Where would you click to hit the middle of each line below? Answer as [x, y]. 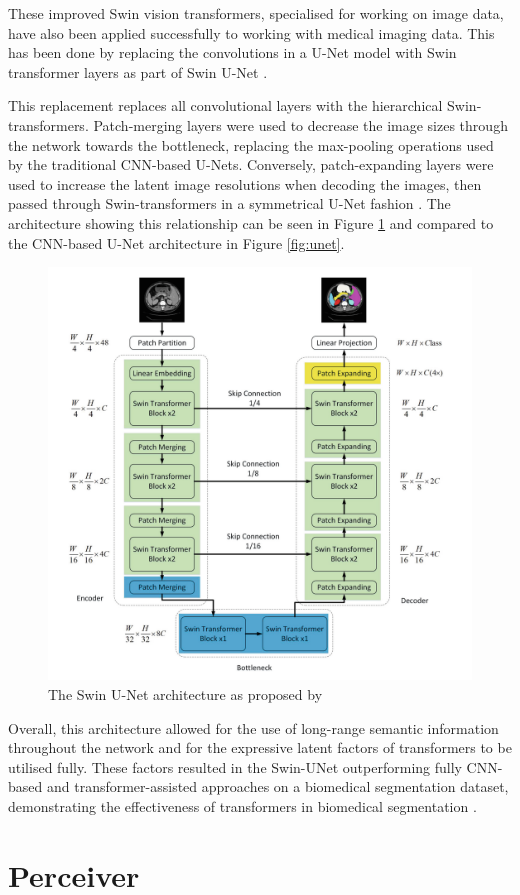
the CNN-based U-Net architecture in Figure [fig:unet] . [176, 242]
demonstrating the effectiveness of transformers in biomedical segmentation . [242, 805]
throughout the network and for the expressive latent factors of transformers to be [260, 747]
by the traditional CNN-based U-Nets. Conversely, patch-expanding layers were [251, 164]
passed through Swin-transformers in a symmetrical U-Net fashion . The [229, 203]
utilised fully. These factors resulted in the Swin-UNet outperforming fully [235, 766]
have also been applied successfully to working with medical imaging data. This [251, 32]
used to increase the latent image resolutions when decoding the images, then [245, 183]
